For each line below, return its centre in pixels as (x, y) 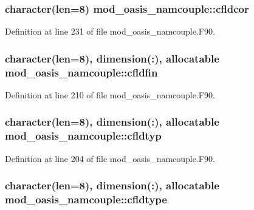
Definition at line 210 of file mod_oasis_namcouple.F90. (110, 94)
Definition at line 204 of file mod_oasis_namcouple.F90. (110, 158)
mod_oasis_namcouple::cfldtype (86, 199)
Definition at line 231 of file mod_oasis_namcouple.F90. (110, 31)
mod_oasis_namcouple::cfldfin (81, 72)
